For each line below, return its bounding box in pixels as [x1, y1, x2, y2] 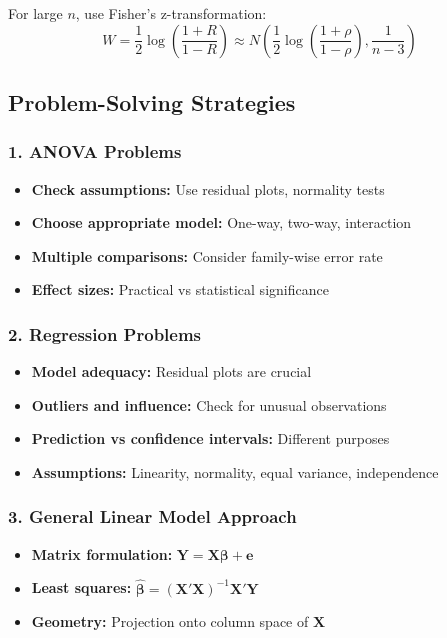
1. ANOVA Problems [8, 139, 182, 164]
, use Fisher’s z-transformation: [75, 3, 267, 23]
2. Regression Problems [8, 321, 202, 346]
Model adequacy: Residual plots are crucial [31, 361, 312, 382]
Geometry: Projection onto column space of [31, 611, 309, 632]
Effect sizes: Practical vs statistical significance [31, 279, 329, 300]
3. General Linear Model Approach [8, 504, 297, 529]
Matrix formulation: [31, 543, 173, 564]
